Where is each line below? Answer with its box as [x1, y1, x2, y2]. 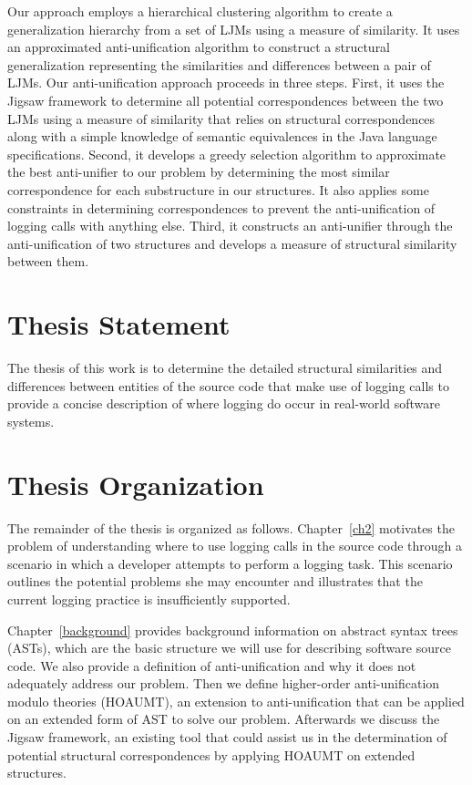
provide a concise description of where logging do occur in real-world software [7, 394, 440, 413]
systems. [7, 411, 55, 430]
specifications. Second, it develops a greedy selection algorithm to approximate [7, 144, 446, 163]
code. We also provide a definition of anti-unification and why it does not [7, 656, 416, 675]
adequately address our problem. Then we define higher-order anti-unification [7, 674, 440, 693]
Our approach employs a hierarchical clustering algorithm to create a [7, 2, 393, 20]
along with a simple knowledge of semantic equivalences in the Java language [7, 127, 437, 146]
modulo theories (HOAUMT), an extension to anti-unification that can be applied [7, 691, 465, 710]
